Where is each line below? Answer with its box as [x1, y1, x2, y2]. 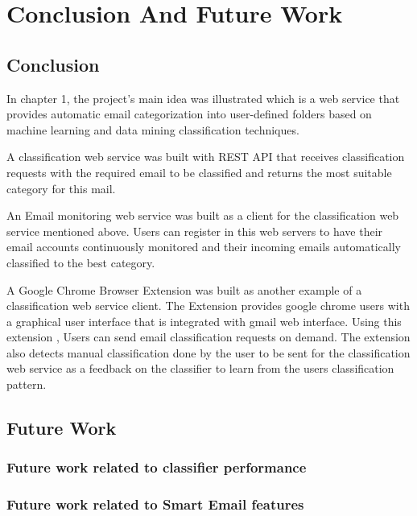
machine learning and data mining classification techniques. [6, 121, 299, 138]
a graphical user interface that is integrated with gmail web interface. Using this [6, 312, 402, 329]
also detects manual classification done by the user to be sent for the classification [6, 344, 411, 361]
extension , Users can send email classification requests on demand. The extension [6, 328, 411, 345]
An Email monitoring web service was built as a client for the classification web [6, 207, 399, 224]
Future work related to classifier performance [6, 457, 307, 477]
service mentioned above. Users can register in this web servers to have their [6, 222, 383, 239]
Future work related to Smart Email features [6, 494, 304, 514]
